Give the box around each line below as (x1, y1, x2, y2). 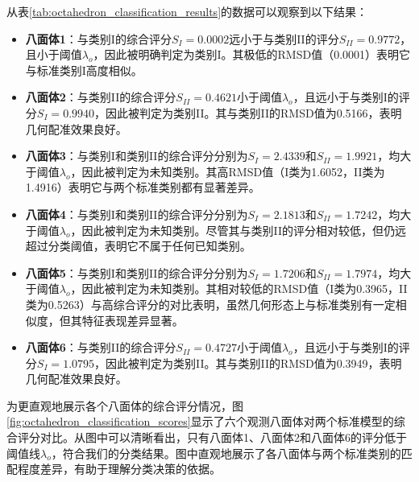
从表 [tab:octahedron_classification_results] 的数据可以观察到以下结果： (6, 3, 368, 19)
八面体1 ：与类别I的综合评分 (25, 30, 172, 47)
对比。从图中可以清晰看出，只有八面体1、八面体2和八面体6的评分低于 (39, 429, 407, 446)
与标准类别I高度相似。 (25, 61, 143, 78)
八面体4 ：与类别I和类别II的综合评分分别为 (25, 205, 248, 222)
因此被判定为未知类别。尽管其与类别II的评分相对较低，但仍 (81, 221, 396, 238)
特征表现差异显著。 (81, 311, 184, 328)
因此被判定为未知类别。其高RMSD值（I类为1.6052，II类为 (81, 163, 385, 179)
